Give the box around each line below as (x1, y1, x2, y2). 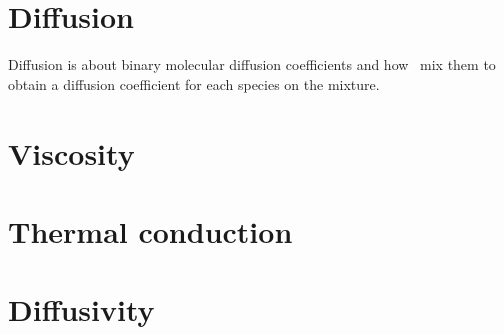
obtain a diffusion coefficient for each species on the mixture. (8, 73, 380, 94)
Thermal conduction (8, 210, 293, 251)
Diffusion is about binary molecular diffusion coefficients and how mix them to (8, 54, 496, 75)
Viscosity (8, 132, 135, 173)
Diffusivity (8, 289, 155, 330)
